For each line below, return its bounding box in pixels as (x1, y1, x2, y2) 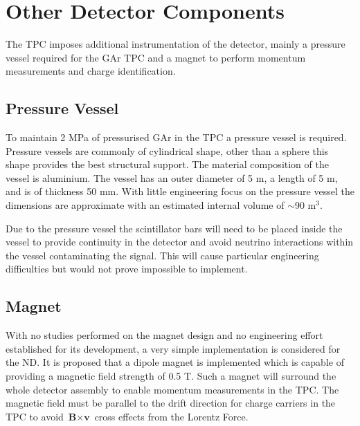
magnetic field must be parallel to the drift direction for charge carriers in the (6, 396, 336, 410)
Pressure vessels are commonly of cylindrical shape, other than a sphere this (6, 143, 329, 158)
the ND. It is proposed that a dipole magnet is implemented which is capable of (6, 355, 344, 369)
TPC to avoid (6, 409, 64, 423)
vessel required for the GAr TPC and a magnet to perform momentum (6, 50, 306, 64)
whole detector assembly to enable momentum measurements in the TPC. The (6, 382, 339, 396)
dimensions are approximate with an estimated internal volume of (6, 198, 285, 212)
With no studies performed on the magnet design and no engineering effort (6, 328, 323, 342)
